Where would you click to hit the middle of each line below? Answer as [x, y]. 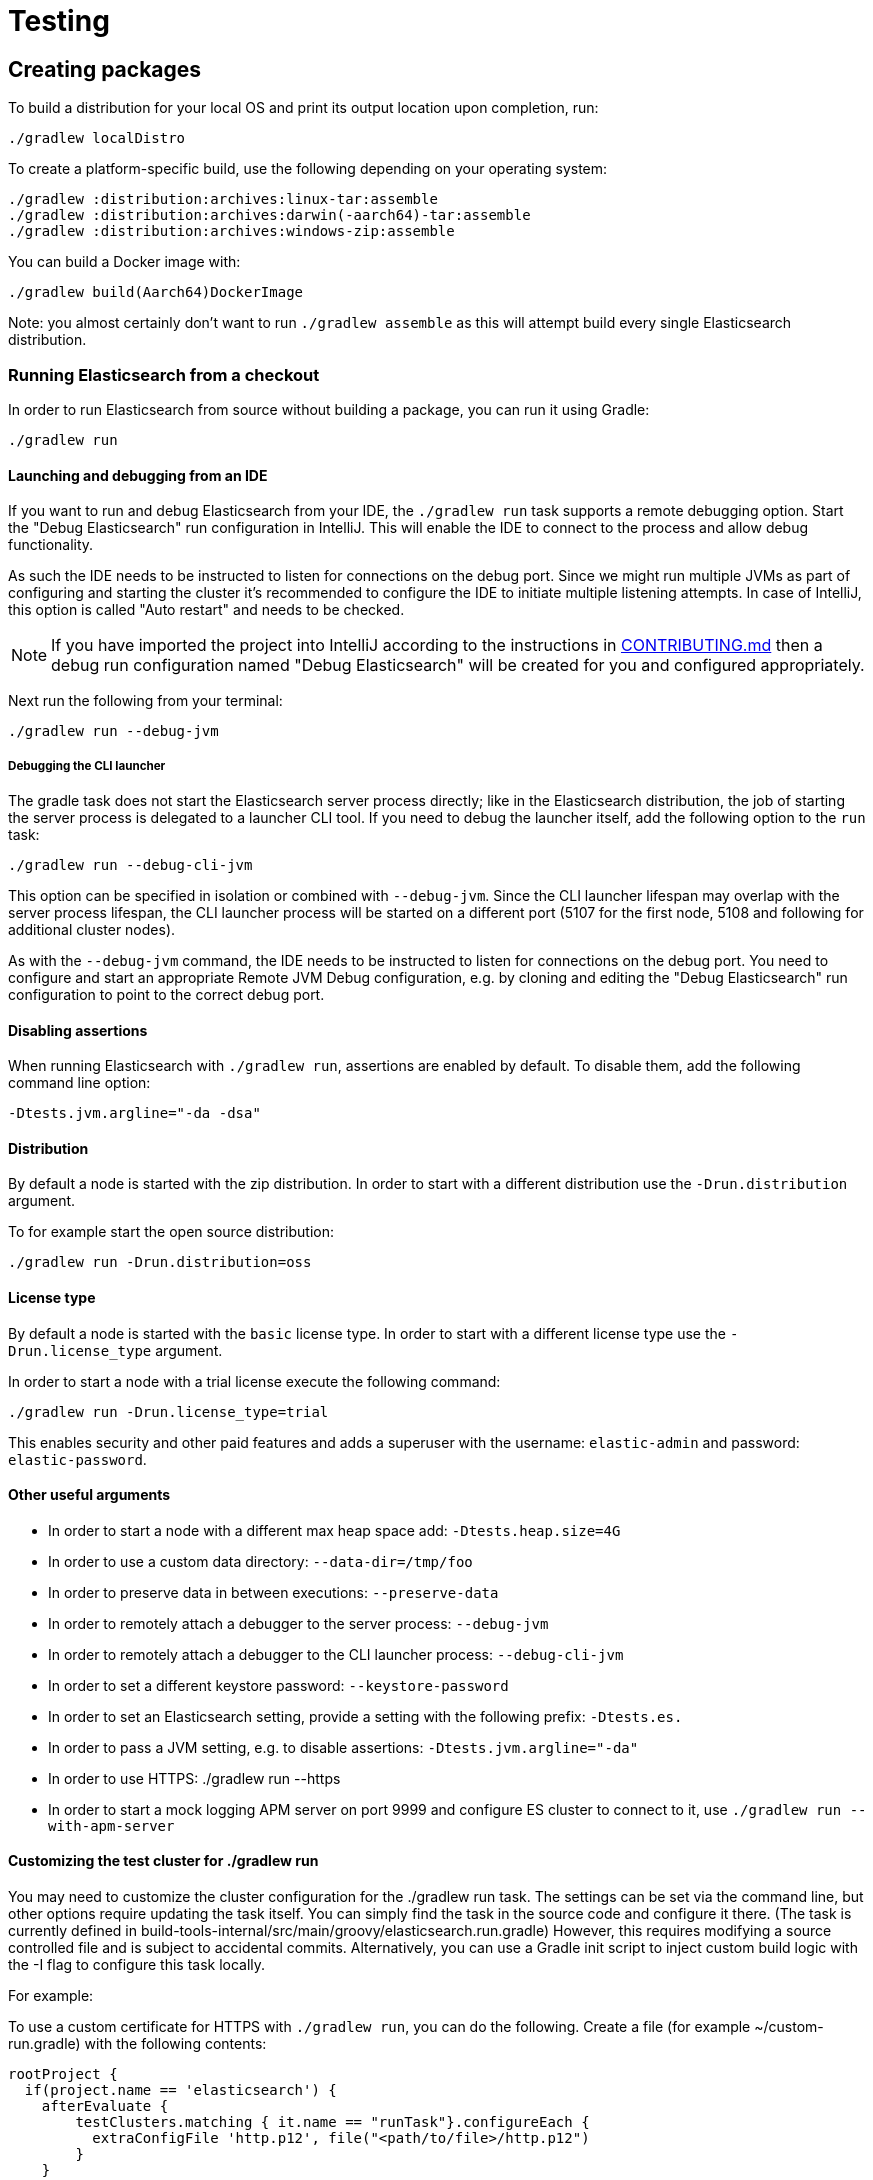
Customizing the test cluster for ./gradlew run [163, 1861]
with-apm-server [111, 1825]
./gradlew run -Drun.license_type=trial [168, 1411]
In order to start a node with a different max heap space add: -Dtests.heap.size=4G [334, 1530]
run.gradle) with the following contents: [137, 2044]
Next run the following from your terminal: [145, 701]
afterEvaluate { [105, 2106]
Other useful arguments [89, 1495]
